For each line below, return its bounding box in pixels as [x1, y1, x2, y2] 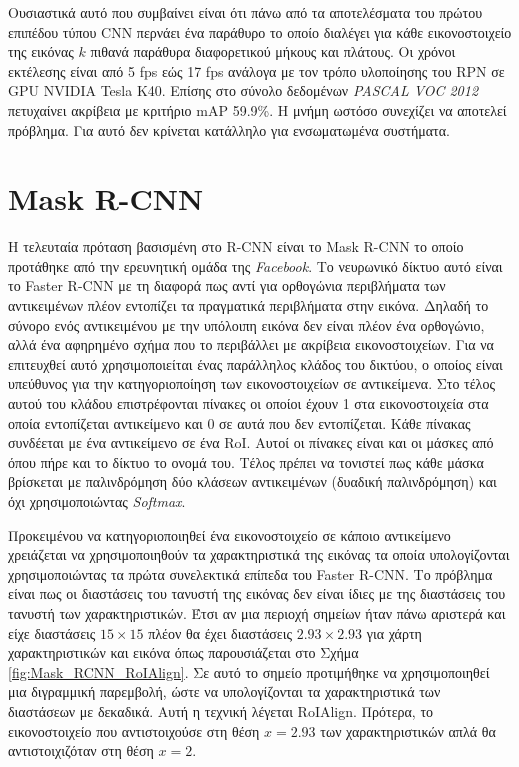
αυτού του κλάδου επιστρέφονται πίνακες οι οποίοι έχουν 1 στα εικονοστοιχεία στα [8, 393, 489, 414]
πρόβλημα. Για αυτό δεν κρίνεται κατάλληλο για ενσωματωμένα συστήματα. [8, 119, 450, 140]
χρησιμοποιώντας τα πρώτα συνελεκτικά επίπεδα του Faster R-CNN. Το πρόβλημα [8, 563, 493, 584]
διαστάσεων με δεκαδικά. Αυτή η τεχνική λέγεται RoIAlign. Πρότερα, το [8, 700, 434, 721]
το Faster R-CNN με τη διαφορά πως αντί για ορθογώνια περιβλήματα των [8, 275, 446, 296]
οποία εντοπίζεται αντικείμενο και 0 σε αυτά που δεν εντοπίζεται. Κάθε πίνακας [8, 412, 471, 433]
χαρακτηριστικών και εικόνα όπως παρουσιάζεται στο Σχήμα [8, 642, 359, 663]
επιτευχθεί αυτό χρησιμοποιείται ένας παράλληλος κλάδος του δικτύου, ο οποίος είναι [8, 353, 503, 374]
